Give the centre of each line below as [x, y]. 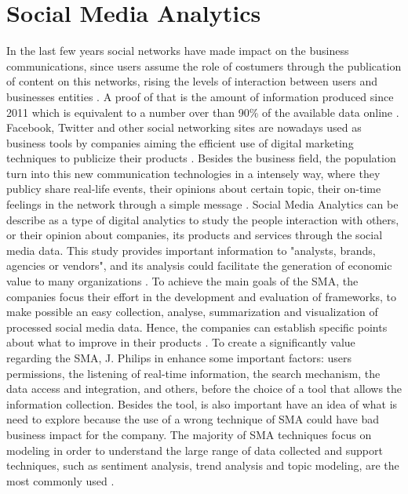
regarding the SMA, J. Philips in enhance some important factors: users [179, 358]
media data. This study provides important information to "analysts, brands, [191, 250]
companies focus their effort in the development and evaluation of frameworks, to [201, 296]
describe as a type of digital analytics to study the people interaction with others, [203, 219]
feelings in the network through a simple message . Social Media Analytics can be [202, 204]
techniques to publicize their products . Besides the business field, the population [201, 158]
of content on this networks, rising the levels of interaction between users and [192, 81]
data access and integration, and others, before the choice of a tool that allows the [204, 389]
